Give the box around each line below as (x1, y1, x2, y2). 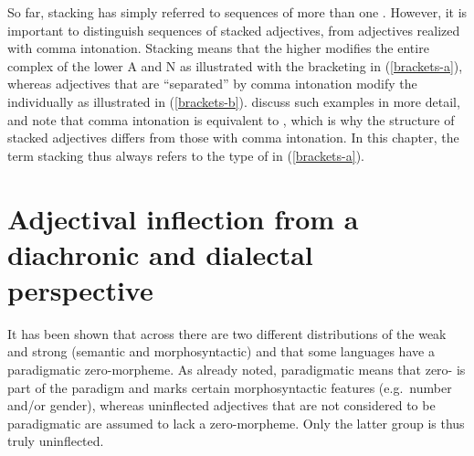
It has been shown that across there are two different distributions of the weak (7, 323, 447, 343)
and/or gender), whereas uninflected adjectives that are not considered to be (7, 396, 436, 415)
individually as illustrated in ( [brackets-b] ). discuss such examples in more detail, (7, 91, 460, 111)
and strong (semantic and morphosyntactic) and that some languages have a (7, 342, 435, 361)
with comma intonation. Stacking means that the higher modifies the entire (7, 38, 429, 58)
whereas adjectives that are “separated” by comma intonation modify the (7, 74, 417, 93)
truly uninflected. (7, 431, 104, 451)
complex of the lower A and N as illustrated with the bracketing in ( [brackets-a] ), (7, 56, 463, 75)
